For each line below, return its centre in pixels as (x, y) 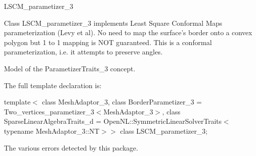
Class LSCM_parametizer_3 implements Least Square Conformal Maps (113, 23)
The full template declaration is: (53, 85)
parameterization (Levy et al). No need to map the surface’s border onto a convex (128, 32)
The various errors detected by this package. (71, 147)
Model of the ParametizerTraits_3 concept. (70, 68)
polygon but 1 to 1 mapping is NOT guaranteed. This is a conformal (108, 42)
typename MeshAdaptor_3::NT (52, 130)
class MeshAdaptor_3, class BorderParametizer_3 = (122, 102)
